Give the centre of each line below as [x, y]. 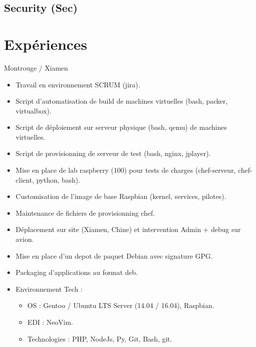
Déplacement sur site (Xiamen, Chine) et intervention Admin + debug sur [128, 229]
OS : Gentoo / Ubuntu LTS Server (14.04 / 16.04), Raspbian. [121, 305]
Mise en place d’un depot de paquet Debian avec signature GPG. [114, 255]
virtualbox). [34, 110]
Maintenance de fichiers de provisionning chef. [85, 212]
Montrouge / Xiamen [36, 67]
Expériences [46, 44]
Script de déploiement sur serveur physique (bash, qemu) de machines [121, 127]
